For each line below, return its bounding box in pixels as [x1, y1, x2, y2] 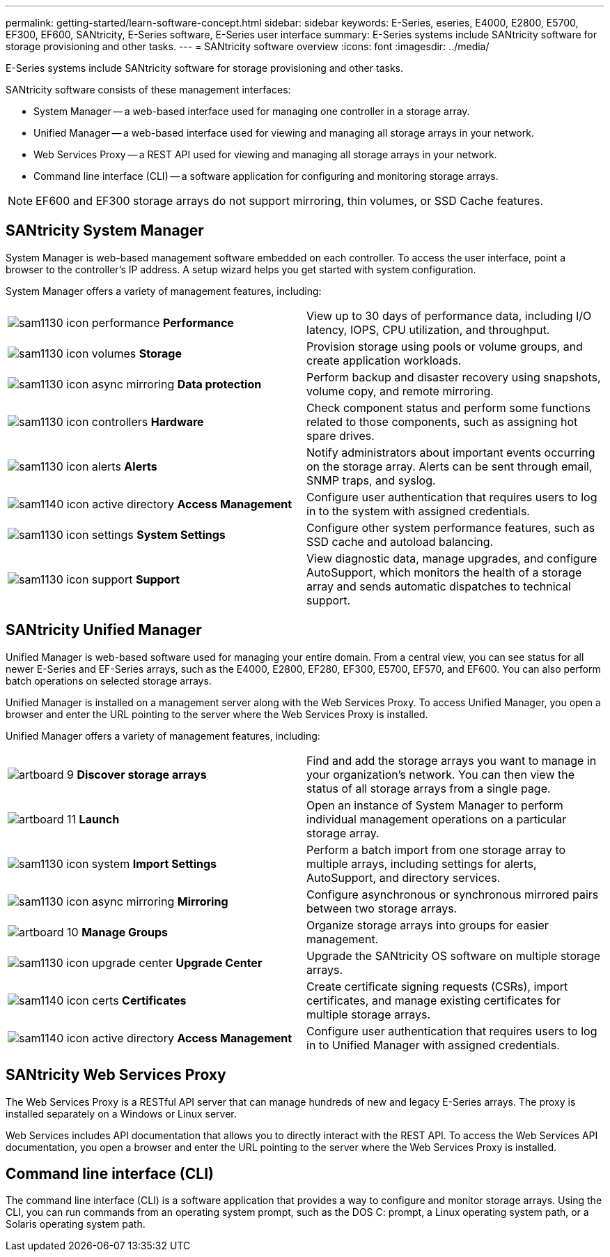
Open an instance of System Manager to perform [306, 798, 563, 812]
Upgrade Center [175, 955, 263, 970]
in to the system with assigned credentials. [306, 503, 530, 518]
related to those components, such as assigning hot [306, 414, 578, 429]
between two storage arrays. [306, 901, 458, 915]
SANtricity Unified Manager [6, 621, 202, 639]
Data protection [177, 376, 262, 391]
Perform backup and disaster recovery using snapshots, [306, 370, 601, 384]
